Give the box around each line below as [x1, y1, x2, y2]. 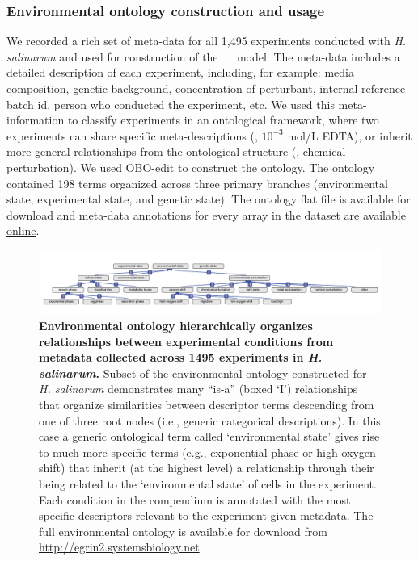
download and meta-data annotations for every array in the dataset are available [6, 206, 406, 223]
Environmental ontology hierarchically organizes [39, 317, 313, 334]
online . [6, 222, 40, 239]
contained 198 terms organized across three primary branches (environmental [6, 174, 388, 191]
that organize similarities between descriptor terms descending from [39, 396, 374, 412]
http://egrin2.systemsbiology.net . [39, 538, 203, 555]
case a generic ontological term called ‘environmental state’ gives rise [39, 428, 380, 445]
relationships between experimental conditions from [39, 333, 334, 350]
